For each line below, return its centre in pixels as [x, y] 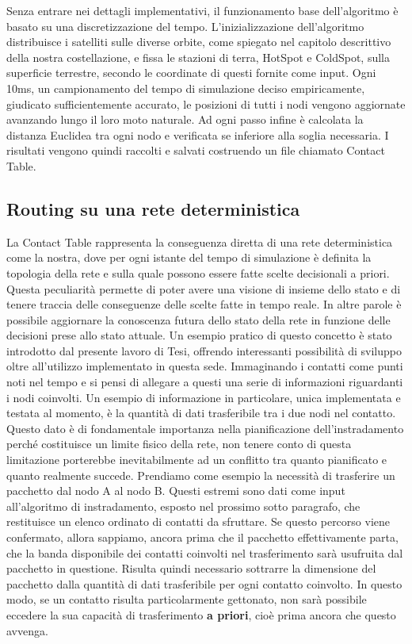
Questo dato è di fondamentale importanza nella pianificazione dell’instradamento [205, 428]
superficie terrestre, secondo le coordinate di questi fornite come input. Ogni [191, 73]
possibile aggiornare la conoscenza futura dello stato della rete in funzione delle [198, 319]
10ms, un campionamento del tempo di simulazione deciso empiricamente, [186, 88]
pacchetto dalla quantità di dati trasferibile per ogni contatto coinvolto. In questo [204, 583]
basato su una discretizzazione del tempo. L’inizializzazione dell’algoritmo [185, 26]
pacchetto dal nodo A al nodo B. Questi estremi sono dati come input [176, 491]
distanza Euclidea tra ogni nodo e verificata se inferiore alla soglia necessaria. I [198, 134]
